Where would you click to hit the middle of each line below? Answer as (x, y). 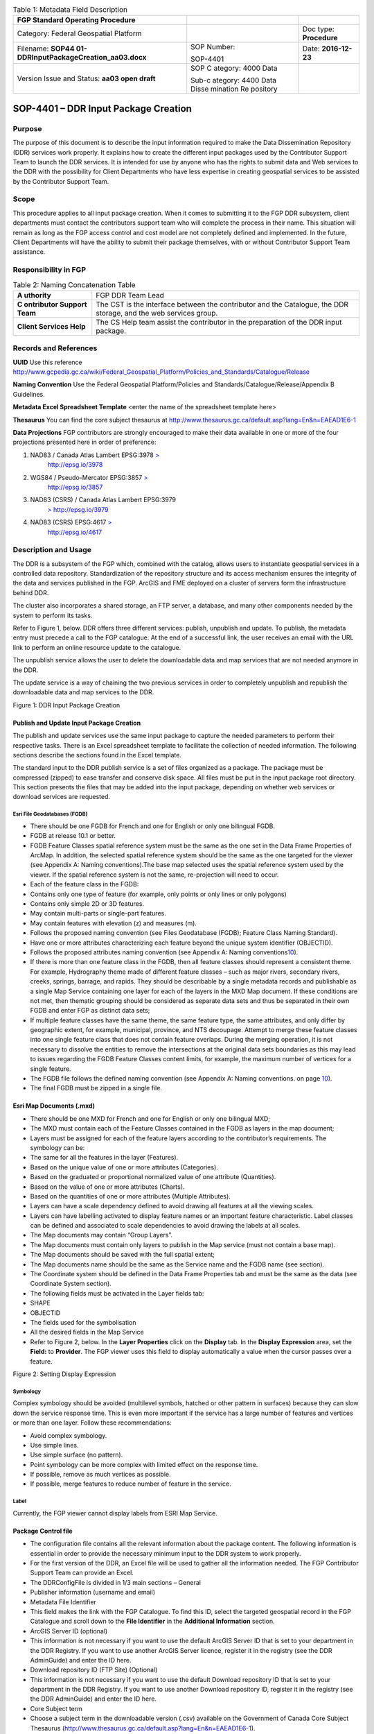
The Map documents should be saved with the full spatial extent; (122, 1255)
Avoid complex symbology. (69, 1435)
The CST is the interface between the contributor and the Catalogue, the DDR (222, 304)
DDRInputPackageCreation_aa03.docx (82, 58)
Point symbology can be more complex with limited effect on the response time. (144, 1464)
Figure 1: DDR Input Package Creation (66, 705)
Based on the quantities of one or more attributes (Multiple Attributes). (131, 1196)
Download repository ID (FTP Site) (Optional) (94, 1670)
